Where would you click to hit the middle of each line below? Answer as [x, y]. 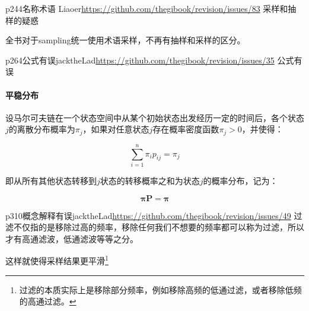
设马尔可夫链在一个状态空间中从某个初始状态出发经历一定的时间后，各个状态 [155, 117]
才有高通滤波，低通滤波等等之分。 [72, 238]
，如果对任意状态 [116, 129]
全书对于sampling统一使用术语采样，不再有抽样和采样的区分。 [125, 40]
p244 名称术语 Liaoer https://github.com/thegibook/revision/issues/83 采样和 [147, 8]
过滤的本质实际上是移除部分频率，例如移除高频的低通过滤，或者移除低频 [160, 289]
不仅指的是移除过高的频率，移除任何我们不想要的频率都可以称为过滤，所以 [159, 227]
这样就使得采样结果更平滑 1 [57, 260]
